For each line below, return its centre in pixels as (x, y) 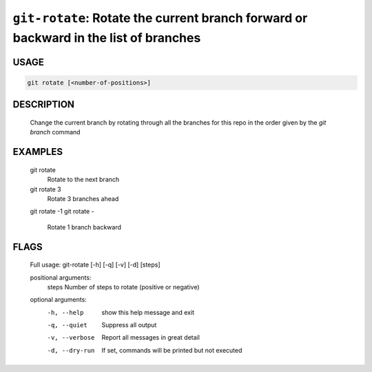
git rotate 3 (45, 189)
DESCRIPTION (44, 104)
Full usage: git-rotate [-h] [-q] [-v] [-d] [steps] (95, 265)
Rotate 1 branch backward (84, 227)
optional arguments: (59, 300)
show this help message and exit (148, 312)
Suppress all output (129, 325)
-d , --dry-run (71, 350)
